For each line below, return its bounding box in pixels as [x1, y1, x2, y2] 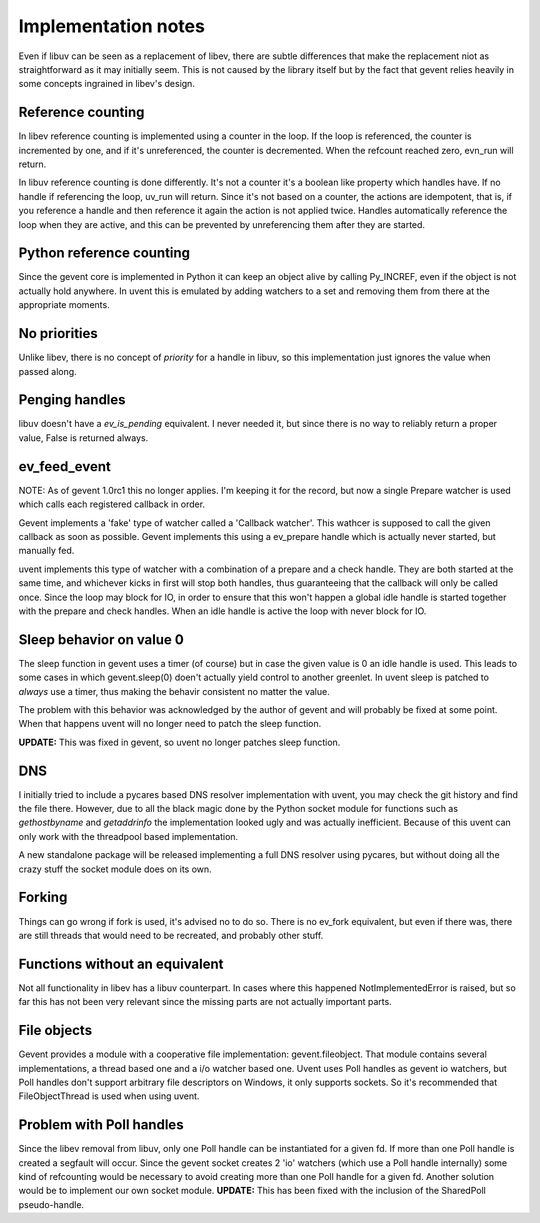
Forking [18, 889, 68, 906]
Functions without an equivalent [18, 955, 224, 972]
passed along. [18, 365, 77, 377]
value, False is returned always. [18, 431, 149, 444]
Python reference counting [18, 245, 190, 262]
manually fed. [18, 545, 75, 557]
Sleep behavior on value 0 [18, 631, 184, 648]
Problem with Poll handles [18, 1116, 184, 1134]
